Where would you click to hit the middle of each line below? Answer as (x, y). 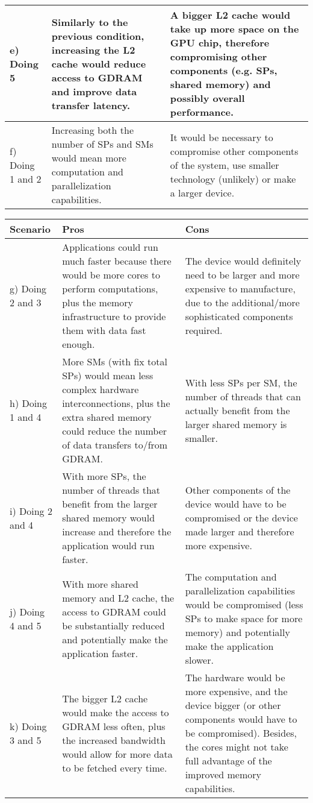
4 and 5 (26, 625)
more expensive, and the (236, 691)
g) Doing (28, 288)
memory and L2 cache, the (118, 597)
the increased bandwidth (114, 740)
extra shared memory (107, 417)
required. (204, 330)
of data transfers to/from (115, 445)
